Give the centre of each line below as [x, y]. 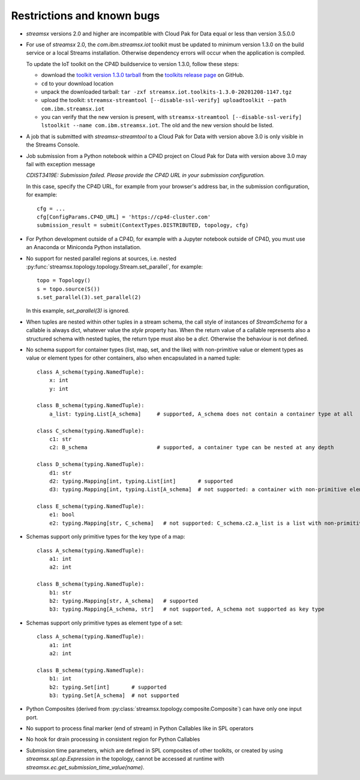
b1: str [60, 592]
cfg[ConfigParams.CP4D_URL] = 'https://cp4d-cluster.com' [124, 217]
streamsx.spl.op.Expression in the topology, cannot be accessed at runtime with [125, 759]
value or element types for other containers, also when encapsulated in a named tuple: [133, 358]
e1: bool [62, 515]
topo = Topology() [64, 280]
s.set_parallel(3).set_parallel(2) [89, 298]
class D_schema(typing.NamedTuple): [91, 464]
